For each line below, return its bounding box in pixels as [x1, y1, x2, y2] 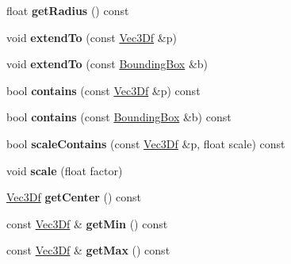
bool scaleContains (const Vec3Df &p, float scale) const [6, 135, 285, 151]
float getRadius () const [6, 2, 129, 18]
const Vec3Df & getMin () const [6, 215, 168, 231]
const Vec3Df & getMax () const [6, 242, 170, 258]
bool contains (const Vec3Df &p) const [6, 82, 201, 98]
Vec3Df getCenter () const [6, 189, 142, 205]
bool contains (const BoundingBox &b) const [6, 109, 232, 125]
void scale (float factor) [6, 162, 123, 178]
